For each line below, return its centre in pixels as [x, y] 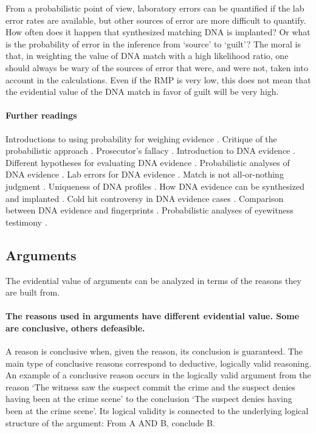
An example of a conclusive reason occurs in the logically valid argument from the [158, 375]
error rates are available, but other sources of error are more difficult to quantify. [156, 20]
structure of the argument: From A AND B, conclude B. [110, 422]
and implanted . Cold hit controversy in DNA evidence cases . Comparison [145, 198]
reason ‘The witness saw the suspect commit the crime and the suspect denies [151, 386]
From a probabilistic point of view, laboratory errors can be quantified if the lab [155, 8]
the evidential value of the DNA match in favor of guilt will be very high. [142, 92]
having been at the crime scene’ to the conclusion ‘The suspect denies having [149, 399]
